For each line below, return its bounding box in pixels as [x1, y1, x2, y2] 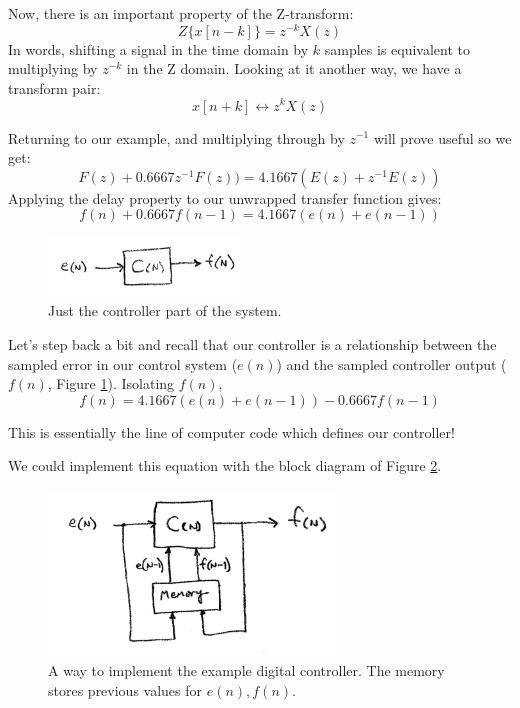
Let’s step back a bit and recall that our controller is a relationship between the [8, 334, 497, 355]
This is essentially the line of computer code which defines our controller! [8, 421, 455, 442]
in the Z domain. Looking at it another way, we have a [126, 58, 462, 79]
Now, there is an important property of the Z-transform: [8, 3, 354, 23]
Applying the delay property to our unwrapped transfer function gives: [8, 187, 442, 208]
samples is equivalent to [324, 38, 471, 59]
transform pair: [8, 77, 101, 98]
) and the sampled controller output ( [276, 353, 507, 374]
